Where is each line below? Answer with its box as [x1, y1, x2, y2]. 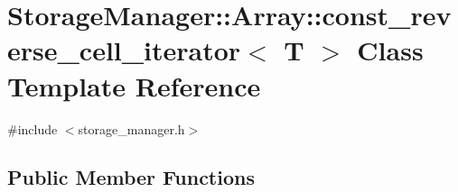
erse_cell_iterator [7, 32, 241, 69]
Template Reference [7, 67, 261, 104]
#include [7, 119, 58, 138]
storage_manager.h [78, 119, 185, 138]
